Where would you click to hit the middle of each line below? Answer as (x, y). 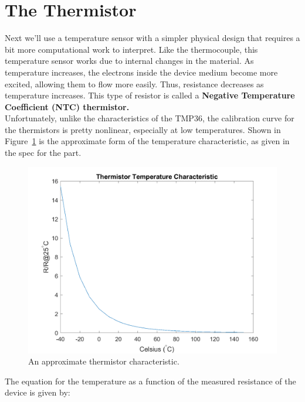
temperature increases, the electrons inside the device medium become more (141, 72)
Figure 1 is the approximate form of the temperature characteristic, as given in (147, 141)
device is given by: (38, 392)
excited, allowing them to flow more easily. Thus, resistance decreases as (134, 84)
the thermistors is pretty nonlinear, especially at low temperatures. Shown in (143, 129)
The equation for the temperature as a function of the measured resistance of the (150, 381)
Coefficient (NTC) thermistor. (67, 106)
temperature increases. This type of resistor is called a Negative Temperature (150, 95)
